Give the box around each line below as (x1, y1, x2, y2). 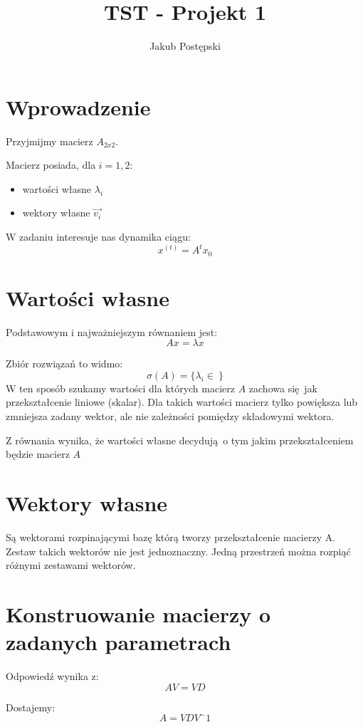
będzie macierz (6, 446, 70, 461)
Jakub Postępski (149, 38, 221, 53)
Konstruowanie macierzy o (6, 599, 271, 628)
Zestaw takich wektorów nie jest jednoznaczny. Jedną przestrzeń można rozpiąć (6, 543, 351, 558)
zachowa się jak (248, 380, 317, 395)
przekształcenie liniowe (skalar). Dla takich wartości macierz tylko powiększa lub (6, 394, 358, 409)
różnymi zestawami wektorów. (6, 558, 136, 572)
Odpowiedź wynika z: (6, 669, 99, 684)
